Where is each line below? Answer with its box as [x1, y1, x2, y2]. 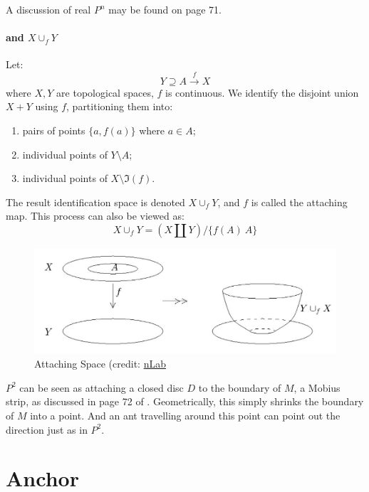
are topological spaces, [56, 85, 154, 100]
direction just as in [6, 422, 88, 437]
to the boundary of [198, 380, 281, 395]
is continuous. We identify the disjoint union [165, 85, 359, 100]
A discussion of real [6, 2, 91, 16]
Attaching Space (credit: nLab [34, 356, 166, 371]
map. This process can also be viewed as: [6, 208, 184, 223]
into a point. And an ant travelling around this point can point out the [30, 407, 341, 422]
